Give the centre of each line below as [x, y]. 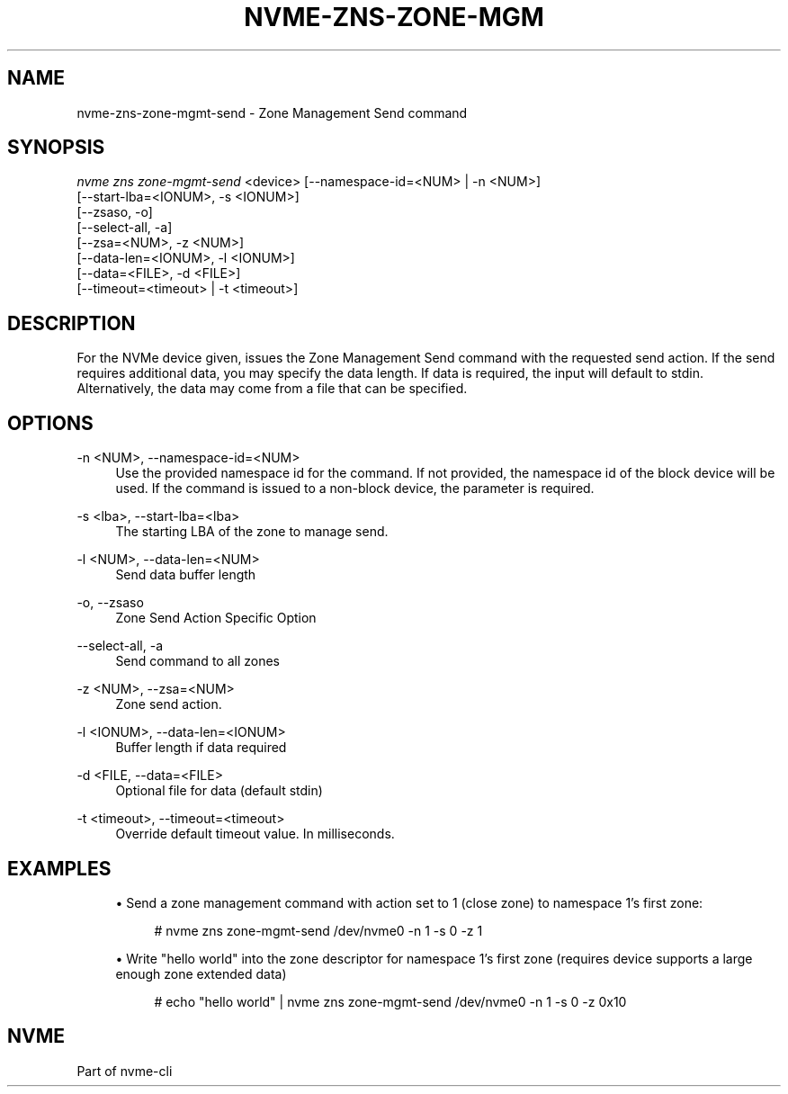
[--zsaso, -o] [115, 212]
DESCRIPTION [72, 323]
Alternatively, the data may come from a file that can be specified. [272, 389]
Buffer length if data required [201, 748]
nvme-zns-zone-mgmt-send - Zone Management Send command [272, 112]
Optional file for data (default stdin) [219, 791]
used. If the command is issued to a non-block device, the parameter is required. [355, 489]
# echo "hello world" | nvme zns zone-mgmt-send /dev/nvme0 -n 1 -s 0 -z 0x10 [390, 1001]
